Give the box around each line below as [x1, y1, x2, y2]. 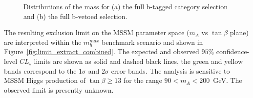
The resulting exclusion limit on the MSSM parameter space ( [4, 27, 190, 38]
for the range [123, 75, 162, 85]
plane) [230, 27, 249, 38]
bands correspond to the [4, 65, 77, 76]
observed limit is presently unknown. [4, 84, 114, 95]
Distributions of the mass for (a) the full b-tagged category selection [23, 1, 228, 11]
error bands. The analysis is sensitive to [111, 65, 230, 76]
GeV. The [213, 75, 242, 85]
